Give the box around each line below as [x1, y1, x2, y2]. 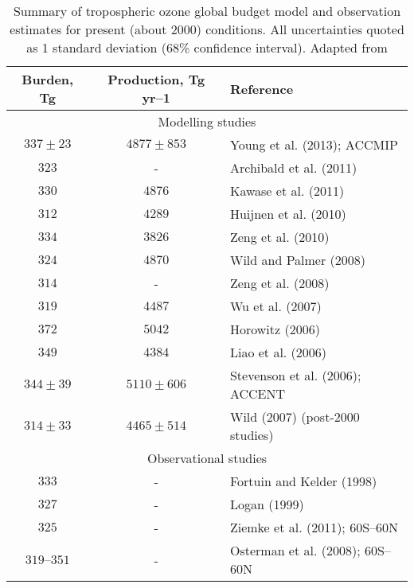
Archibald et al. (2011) [229, 158, 357, 177]
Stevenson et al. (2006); [229, 366, 361, 384]
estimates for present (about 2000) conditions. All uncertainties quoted [10, 20, 404, 38]
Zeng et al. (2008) [229, 274, 330, 292]
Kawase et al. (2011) [229, 181, 345, 200]
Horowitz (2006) [229, 320, 320, 338]
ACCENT [229, 384, 286, 403]
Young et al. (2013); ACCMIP [229, 135, 398, 154]
